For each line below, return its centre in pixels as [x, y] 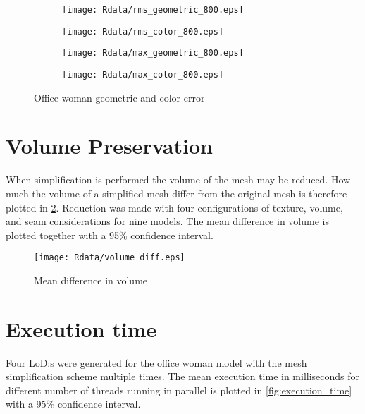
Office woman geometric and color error [119, 97]
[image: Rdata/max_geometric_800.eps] [153, 53]
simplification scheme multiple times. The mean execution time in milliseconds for [183, 376]
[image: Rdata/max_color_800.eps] [143, 74]
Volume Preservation [109, 146]
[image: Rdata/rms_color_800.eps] [143, 31]
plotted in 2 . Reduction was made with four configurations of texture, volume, [174, 207]
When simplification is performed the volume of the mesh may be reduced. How [178, 179]
